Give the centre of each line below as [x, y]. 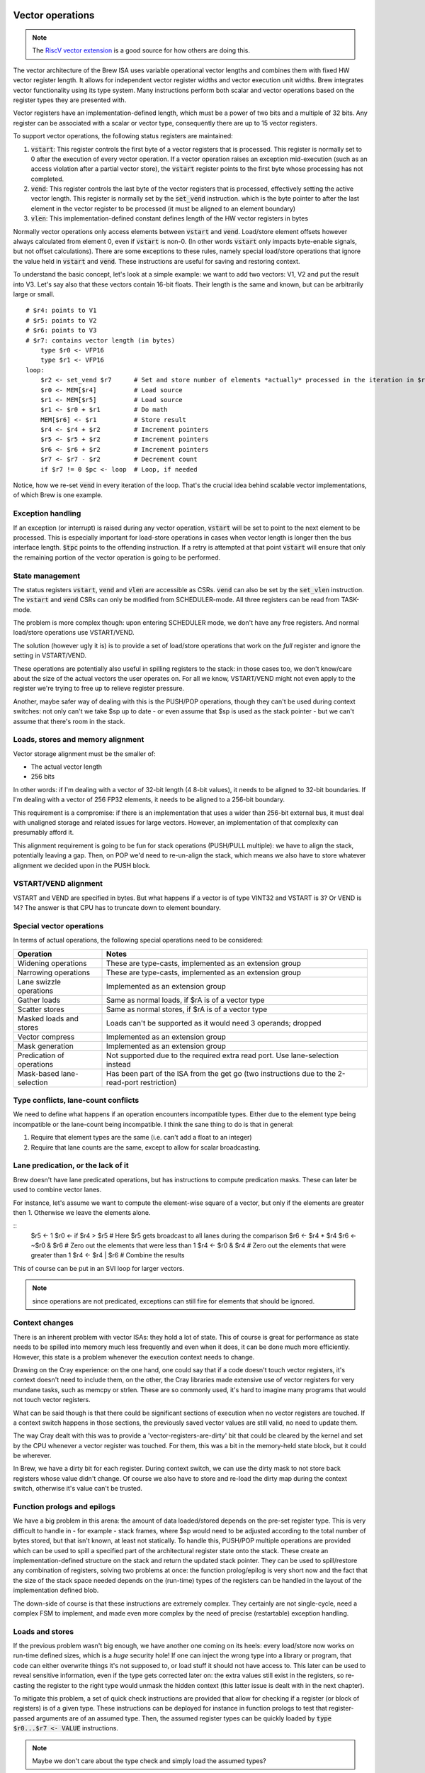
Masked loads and [48, 1018]
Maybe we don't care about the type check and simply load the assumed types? [149, 1761]
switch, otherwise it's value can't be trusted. [78, 1489]
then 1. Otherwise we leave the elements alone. [82, 1212]
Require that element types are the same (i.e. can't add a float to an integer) [141, 1138]
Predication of [41, 1055]
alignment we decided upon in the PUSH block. [82, 865]
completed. [47, 179]
